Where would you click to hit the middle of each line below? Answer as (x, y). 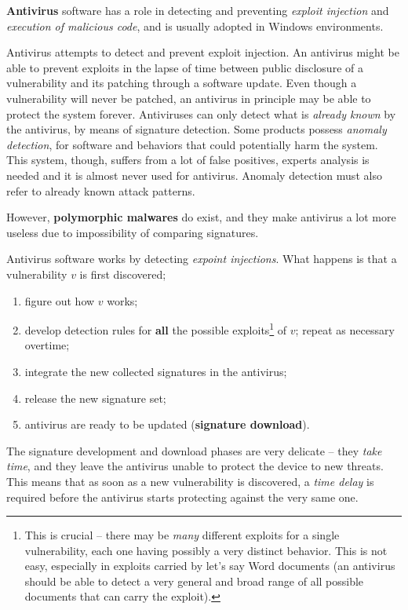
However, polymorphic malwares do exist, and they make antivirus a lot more (201, 217)
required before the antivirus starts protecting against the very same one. (182, 497)
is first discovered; (123, 274)
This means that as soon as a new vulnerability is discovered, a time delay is (190, 481)
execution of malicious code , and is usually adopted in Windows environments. (195, 26)
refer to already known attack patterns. (101, 190)
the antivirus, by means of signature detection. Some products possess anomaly (197, 129)
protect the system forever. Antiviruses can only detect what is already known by (201, 113)
